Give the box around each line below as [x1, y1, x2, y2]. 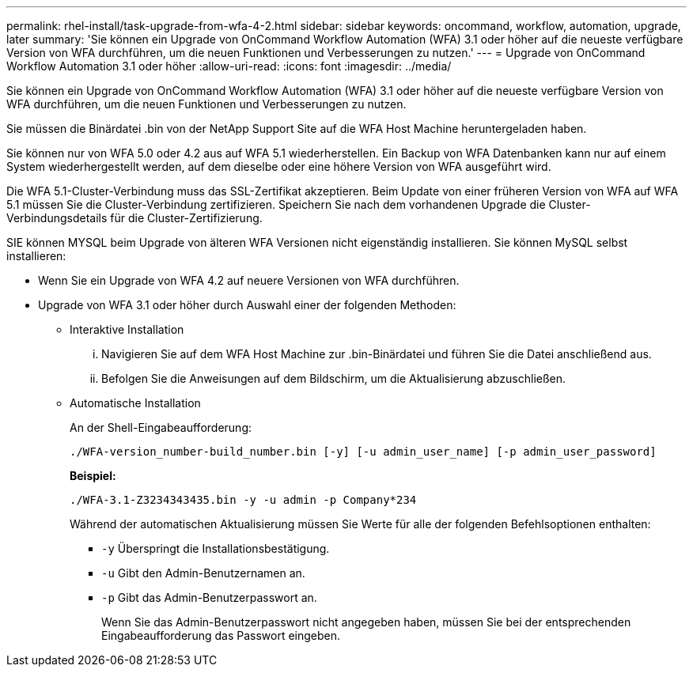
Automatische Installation [70, 396, 201, 410]
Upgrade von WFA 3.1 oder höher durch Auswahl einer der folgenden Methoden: [38, 298, 456, 312]
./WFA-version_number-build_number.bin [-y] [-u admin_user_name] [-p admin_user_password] [70, 445, 657, 458]
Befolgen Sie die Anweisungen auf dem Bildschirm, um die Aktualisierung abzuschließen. [101, 372, 566, 385]
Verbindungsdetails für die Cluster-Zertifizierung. [6, 211, 263, 225]
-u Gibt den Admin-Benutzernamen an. [101, 566, 305, 580]
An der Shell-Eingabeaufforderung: [70, 421, 252, 434]
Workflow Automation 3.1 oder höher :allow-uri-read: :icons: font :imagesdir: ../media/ [6, 59, 452, 73]
